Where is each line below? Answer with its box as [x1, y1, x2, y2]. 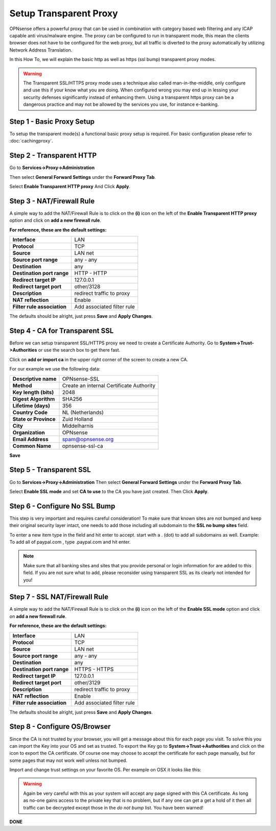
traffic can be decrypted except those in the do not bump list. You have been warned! [23, 804, 204, 811]
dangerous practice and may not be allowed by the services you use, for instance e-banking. [23, 101, 219, 107]
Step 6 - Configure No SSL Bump [9, 501, 116, 511]
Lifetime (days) [12, 402, 51, 409]
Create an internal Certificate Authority [62, 382, 156, 389]
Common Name [12, 442, 51, 449]
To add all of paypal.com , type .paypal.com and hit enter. [9, 539, 131, 545]
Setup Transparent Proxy [9, 8, 118, 19]
